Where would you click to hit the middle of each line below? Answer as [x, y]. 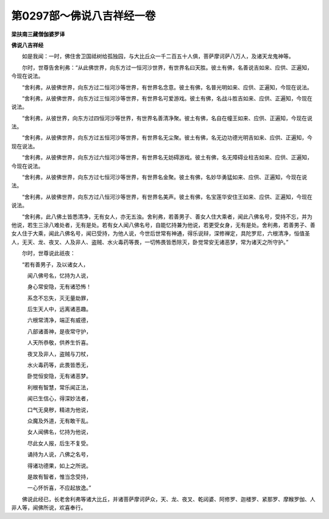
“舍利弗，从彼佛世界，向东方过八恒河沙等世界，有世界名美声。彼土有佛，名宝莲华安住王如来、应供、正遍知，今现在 [167, 197]
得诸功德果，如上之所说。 [59, 465]
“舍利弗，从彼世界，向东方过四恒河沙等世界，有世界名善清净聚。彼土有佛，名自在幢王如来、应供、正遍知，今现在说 [167, 118]
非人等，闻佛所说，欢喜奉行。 [49, 507]
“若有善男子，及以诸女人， [55, 264]
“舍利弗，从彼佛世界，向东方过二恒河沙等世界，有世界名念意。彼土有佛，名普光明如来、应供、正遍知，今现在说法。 [167, 87]
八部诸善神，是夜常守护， [59, 331]
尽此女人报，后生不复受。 [59, 443]
